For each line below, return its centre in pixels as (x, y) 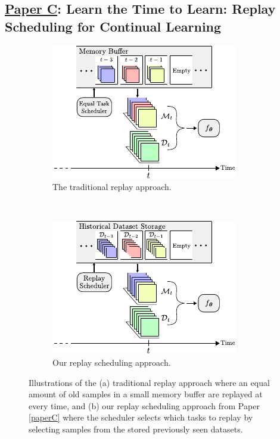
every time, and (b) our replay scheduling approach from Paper (144, 405)
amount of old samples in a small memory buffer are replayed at (146, 394)
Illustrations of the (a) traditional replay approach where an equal (149, 382)
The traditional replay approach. (112, 187)
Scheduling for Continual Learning (113, 26)
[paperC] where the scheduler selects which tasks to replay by (141, 417)
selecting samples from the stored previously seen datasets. (136, 429)
